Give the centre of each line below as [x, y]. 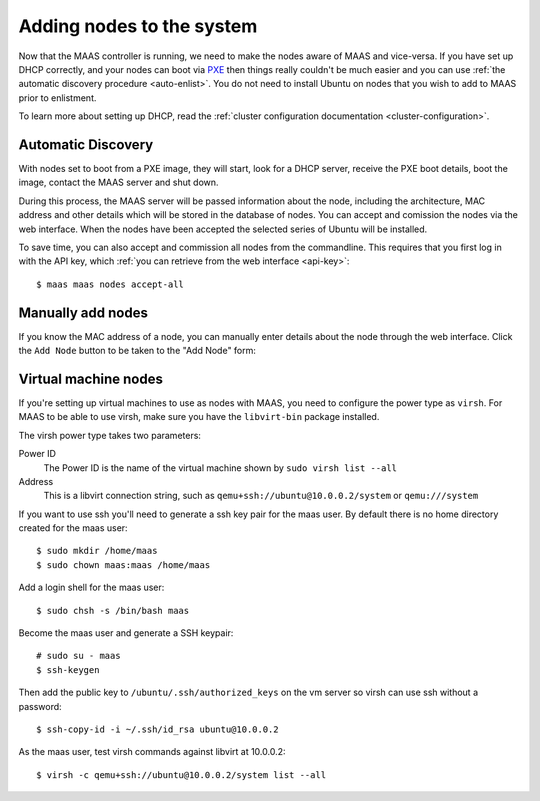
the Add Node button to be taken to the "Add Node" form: [137, 351]
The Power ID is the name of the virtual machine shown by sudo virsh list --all [220, 467]
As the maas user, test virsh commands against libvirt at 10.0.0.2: [152, 752]
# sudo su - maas [78, 656]
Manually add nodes [83, 312]
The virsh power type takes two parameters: [110, 435]
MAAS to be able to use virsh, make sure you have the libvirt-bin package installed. [199, 417]
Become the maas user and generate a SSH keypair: [126, 633]
